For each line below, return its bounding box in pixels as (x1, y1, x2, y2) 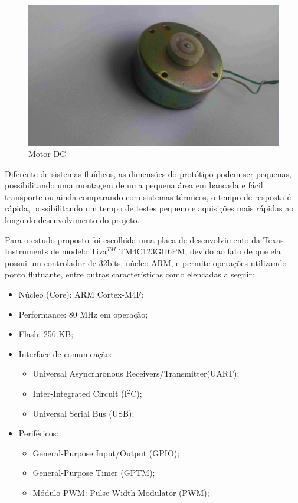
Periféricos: (18, 427, 59, 439)
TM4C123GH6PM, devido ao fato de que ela (119, 245, 281, 257)
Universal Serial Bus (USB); (32, 407, 135, 419)
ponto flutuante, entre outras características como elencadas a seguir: (5, 268, 254, 280)
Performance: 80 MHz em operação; (18, 308, 148, 320)
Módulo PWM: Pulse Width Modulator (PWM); (32, 486, 209, 498)
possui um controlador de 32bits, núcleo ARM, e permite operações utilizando (5, 256, 287, 269)
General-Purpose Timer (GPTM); (32, 466, 155, 479)
